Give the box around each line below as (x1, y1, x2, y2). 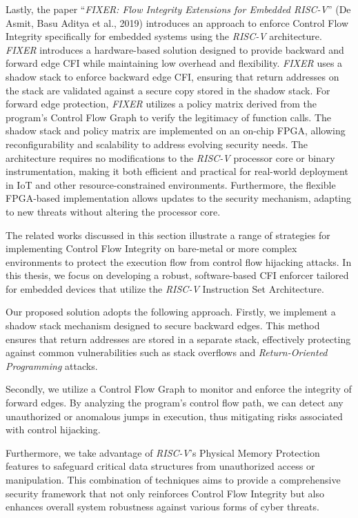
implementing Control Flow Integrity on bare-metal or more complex (6, 241, 297, 256)
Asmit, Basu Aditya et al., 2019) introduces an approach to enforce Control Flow (6, 15, 348, 30)
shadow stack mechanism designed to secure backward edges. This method (6, 318, 320, 333)
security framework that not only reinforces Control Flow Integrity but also (6, 486, 324, 500)
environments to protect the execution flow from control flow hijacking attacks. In (6, 254, 352, 269)
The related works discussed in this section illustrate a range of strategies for (6, 227, 330, 242)
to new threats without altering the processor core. (6, 204, 221, 218)
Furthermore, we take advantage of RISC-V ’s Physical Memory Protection (6, 445, 320, 459)
